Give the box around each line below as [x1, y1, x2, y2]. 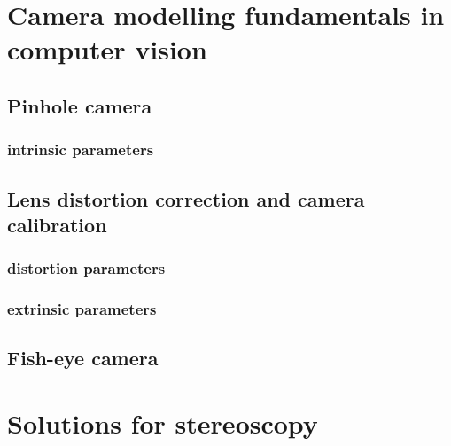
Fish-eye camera [7, 344, 159, 372]
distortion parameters [7, 257, 166, 279]
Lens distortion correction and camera [7, 184, 365, 212]
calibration [7, 210, 107, 238]
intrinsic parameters [7, 138, 154, 160]
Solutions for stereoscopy [7, 405, 318, 442]
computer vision [7, 31, 207, 67]
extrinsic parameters [7, 298, 157, 320]
